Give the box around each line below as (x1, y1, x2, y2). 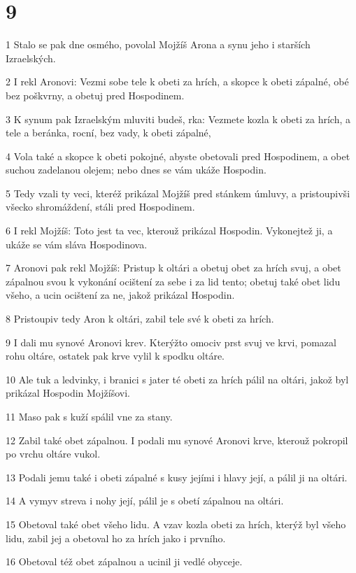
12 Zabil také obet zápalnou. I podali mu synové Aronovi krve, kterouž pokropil (6, 432, 348, 447)
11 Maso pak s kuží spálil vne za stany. (6, 409, 173, 423)
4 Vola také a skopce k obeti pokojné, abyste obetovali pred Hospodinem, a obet (6, 148, 350, 163)
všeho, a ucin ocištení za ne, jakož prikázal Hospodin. (6, 288, 235, 302)
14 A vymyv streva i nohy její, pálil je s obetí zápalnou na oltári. (6, 493, 284, 508)
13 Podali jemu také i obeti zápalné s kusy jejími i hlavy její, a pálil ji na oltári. (6, 469, 348, 484)
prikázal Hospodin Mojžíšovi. (6, 385, 130, 400)
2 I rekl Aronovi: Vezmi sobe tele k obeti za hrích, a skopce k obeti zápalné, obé (6, 74, 349, 89)
